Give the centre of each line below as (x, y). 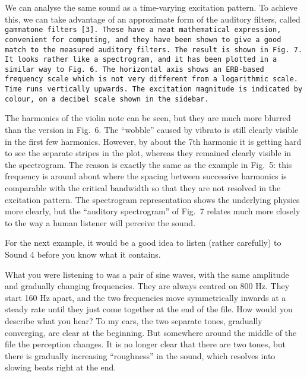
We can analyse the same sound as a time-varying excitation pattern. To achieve (151, 7)
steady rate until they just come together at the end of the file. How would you (149, 309)
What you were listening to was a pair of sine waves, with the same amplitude (147, 274)
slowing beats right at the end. (61, 367)
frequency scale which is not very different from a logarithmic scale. (151, 79)
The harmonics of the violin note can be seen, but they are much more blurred (148, 118)
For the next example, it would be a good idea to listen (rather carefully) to (143, 243)
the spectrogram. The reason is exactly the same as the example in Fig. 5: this (148, 164)
